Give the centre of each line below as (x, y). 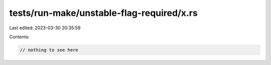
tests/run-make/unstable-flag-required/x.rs (103, 13)
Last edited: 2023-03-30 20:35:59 (45, 28)
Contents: (19, 37)
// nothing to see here (49, 50)
